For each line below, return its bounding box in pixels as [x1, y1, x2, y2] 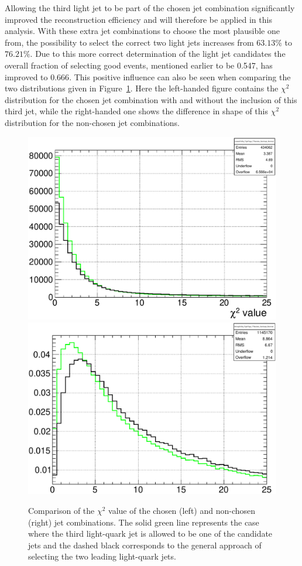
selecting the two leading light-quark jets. [28, 550, 176, 562]
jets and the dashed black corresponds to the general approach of [28, 538, 262, 551]
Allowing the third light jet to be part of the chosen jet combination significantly [5, 2, 295, 13]
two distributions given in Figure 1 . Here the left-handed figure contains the [5, 82, 279, 94]
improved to [5, 70, 48, 83]
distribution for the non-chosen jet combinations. [5, 116, 180, 128]
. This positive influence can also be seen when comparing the [69, 70, 291, 83]
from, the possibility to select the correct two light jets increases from [5, 36, 254, 48]
